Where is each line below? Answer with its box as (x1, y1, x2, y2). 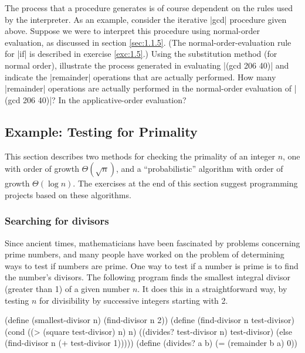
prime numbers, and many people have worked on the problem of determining (5, 248, 284, 260)
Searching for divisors (5, 213, 109, 228)
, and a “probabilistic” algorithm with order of (116, 162, 283, 175)
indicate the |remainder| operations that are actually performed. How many (5, 70, 276, 83)
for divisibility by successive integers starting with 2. (39, 294, 228, 306)
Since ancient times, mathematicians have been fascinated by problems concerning (5, 236, 300, 249)
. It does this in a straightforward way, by (137, 282, 287, 294)
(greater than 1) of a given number (5, 282, 130, 294)
